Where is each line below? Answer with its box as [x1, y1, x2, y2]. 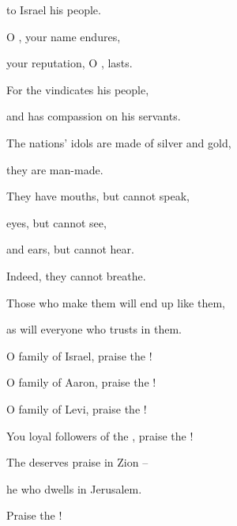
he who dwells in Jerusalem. [6, 480, 142, 497]
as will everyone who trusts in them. [6, 321, 182, 337]
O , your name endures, [6, 28, 121, 44]
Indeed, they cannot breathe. [6, 267, 146, 284]
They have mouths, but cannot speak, [6, 188, 190, 204]
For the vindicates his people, [6, 81, 149, 97]
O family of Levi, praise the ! [6, 400, 147, 417]
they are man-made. [6, 161, 103, 177]
